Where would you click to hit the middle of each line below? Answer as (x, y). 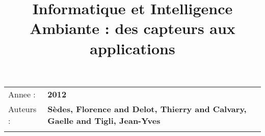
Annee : (22, 94)
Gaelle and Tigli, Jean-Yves (104, 120)
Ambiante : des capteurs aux (132, 28)
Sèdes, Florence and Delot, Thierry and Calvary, (147, 109)
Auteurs (22, 109)
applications (132, 48)
